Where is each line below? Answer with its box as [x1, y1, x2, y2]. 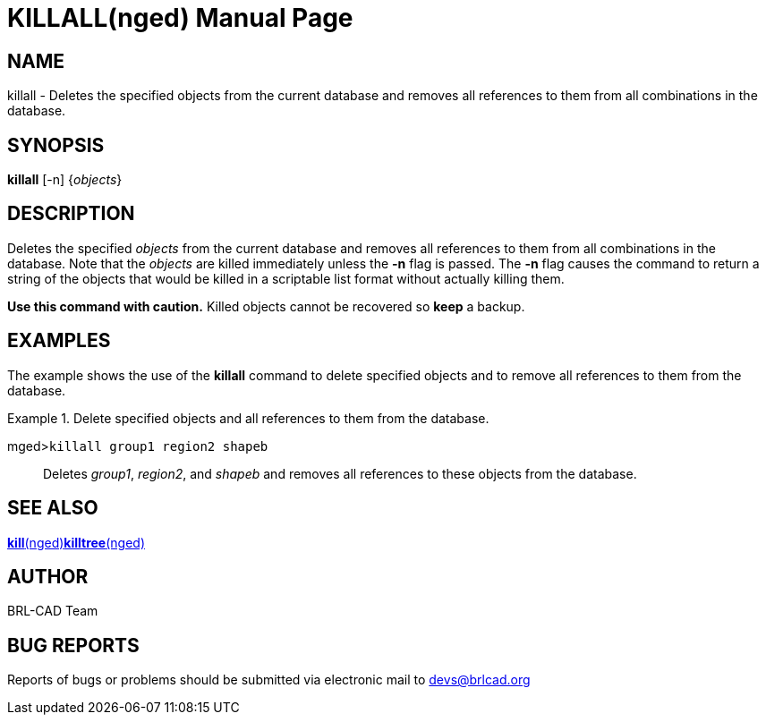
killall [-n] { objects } [7, 172, 123, 188]
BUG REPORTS [7, 633, 140, 657]
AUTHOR [7, 565, 89, 588]
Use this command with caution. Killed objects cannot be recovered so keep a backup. [7, 298, 525, 314]
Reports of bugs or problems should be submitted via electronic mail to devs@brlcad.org [7, 672, 531, 688]
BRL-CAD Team [7, 603, 98, 619]
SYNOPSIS [7, 133, 105, 157]
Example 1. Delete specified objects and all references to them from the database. [7, 410, 489, 426]
